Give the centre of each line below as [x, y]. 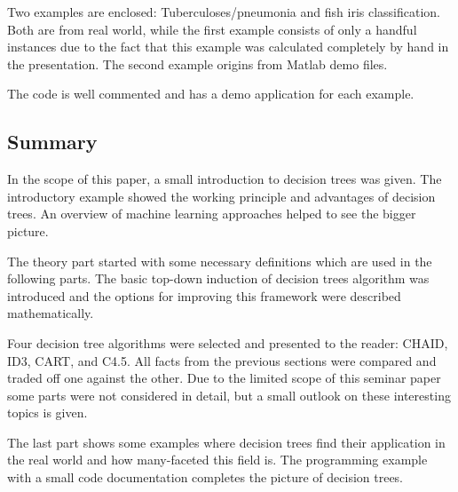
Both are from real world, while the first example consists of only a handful [212, 29]
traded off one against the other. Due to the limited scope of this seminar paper [224, 378]
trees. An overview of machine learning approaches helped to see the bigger [212, 214]
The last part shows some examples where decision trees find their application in [226, 442]
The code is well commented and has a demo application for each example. [211, 94]
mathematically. [51, 313]
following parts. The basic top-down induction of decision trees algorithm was [218, 278]
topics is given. [47, 413]
